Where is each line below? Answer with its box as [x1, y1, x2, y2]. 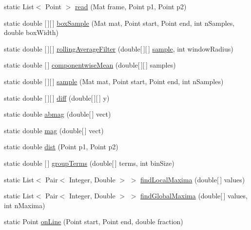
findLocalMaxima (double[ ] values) [140, 174, 245, 184]
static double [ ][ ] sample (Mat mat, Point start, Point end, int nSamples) [4, 76, 224, 86]
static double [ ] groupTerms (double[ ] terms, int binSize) [4, 158, 174, 168]
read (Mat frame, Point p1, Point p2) [75, 1, 187, 11]
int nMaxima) [4, 200, 45, 210]
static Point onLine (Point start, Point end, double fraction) [4, 216, 183, 227]
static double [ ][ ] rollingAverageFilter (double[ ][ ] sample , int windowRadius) [4, 43, 233, 53]
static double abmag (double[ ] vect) [4, 109, 111, 119]
